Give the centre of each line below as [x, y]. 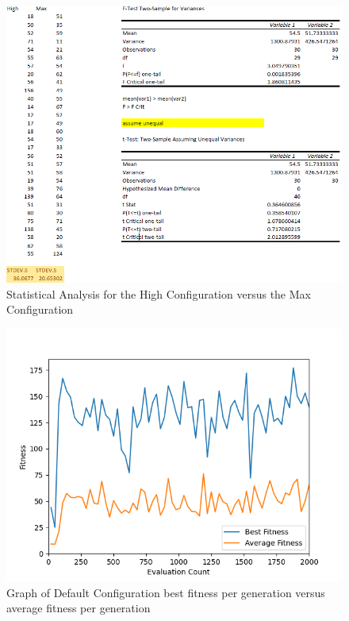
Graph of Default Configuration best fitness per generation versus [166, 592]
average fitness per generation [79, 608]
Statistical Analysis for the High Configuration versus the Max [159, 293]
